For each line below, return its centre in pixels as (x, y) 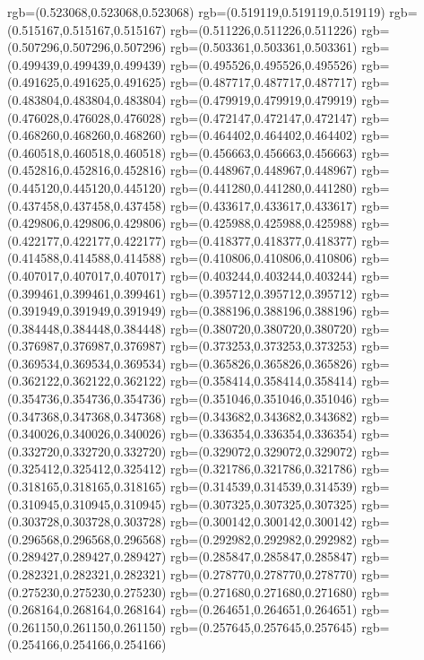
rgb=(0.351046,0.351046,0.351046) (264, 399)
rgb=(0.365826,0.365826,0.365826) (264, 363)
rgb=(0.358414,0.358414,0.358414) (264, 381)
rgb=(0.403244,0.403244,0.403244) (264, 275)
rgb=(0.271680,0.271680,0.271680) (264, 591)
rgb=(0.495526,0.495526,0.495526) (264, 64)
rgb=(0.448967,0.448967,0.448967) (264, 170)
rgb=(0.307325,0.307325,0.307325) (264, 504)
